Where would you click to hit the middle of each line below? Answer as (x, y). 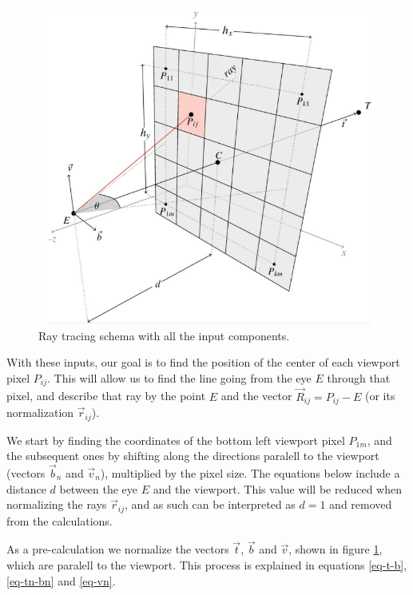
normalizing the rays (57, 504)
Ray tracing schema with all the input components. (164, 335)
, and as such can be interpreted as (210, 504)
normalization (40, 413)
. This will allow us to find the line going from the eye (179, 378)
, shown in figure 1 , (336, 549)
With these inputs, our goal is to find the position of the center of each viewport (203, 362)
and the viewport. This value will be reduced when (277, 488)
